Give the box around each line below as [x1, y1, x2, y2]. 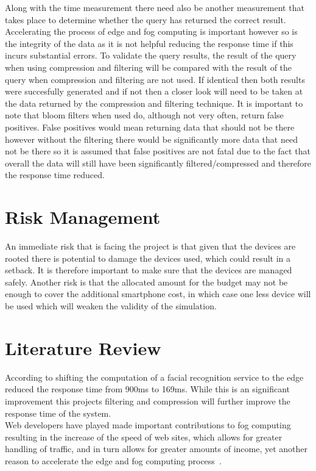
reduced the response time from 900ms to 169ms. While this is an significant [5, 383, 290, 395]
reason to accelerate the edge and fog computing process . [5, 454, 222, 467]
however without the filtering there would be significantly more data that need [5, 132, 298, 145]
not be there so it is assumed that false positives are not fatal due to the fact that [5, 145, 311, 157]
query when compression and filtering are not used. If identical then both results [5, 73, 305, 85]
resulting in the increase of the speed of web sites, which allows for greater [5, 430, 283, 443]
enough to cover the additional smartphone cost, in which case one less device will [5, 287, 311, 300]
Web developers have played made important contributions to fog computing [5, 419, 291, 431]
